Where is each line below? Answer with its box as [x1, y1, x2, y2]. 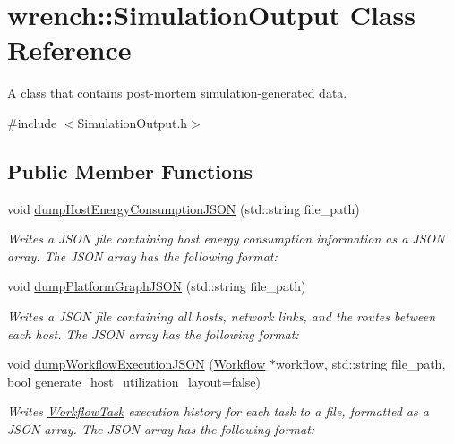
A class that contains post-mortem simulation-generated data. [7, 83, 347, 102]
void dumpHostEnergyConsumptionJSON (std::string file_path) [7, 199, 360, 218]
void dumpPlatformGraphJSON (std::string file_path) [7, 277, 306, 295]
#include [7, 113, 57, 132]
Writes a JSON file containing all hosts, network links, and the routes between [7, 307, 436, 326]
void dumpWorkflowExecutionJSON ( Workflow [7, 354, 266, 373]
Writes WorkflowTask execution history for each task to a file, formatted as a [7, 402, 429, 421]
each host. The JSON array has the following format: [7, 324, 299, 343]
